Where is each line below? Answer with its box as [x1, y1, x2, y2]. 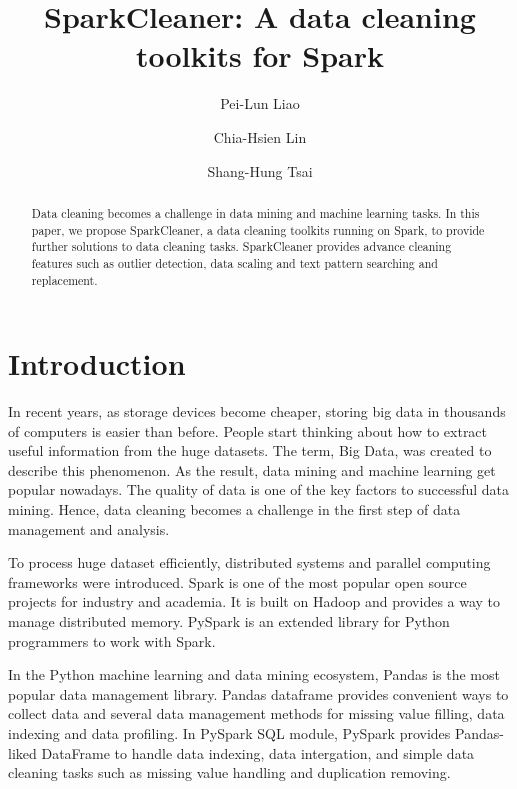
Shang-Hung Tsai [207, 160, 313, 181]
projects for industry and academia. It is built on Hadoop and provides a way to [8, 591, 501, 612]
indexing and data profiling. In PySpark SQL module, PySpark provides [8, 723, 451, 744]
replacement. [31, 271, 98, 288]
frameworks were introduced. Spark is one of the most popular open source [8, 571, 467, 592]
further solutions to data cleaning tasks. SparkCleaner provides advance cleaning [31, 238, 452, 255]
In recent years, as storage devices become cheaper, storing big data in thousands [8, 401, 506, 422]
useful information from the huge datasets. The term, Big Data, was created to [8, 440, 492, 461]
